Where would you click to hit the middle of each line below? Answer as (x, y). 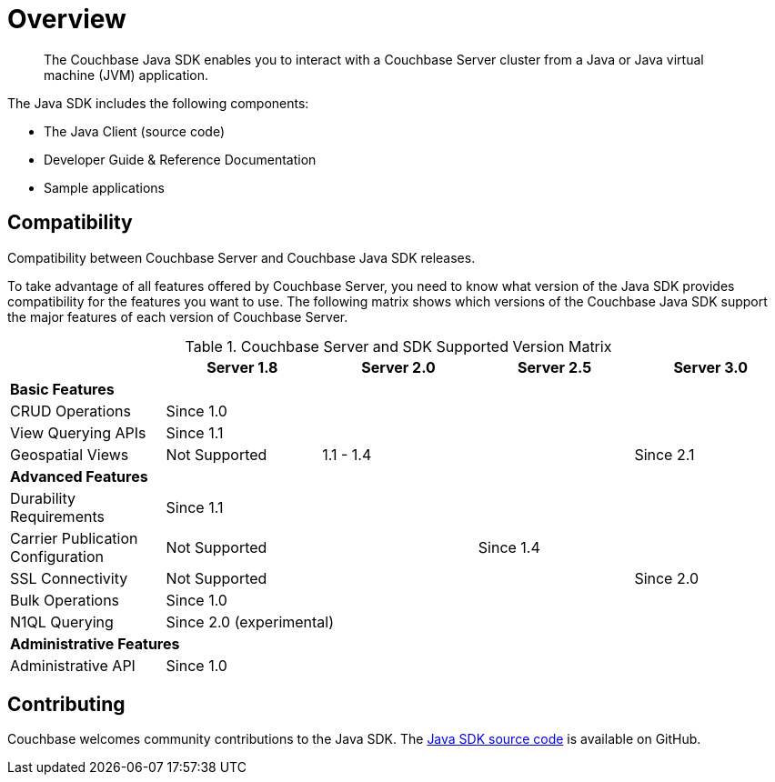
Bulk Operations (65, 600)
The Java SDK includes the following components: (158, 103)
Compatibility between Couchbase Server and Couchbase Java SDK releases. (242, 257)
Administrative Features (95, 643)
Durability (43, 498)
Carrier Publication (74, 538)
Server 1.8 (242, 367)
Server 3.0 (710, 367)
